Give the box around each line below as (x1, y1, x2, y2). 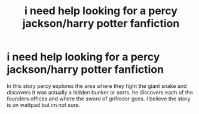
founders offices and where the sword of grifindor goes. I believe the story (7, 95, 191, 102)
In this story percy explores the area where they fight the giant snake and (7, 82, 187, 90)
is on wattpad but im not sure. (7, 101, 80, 108)
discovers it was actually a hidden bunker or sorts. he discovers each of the (7, 88, 194, 96)
